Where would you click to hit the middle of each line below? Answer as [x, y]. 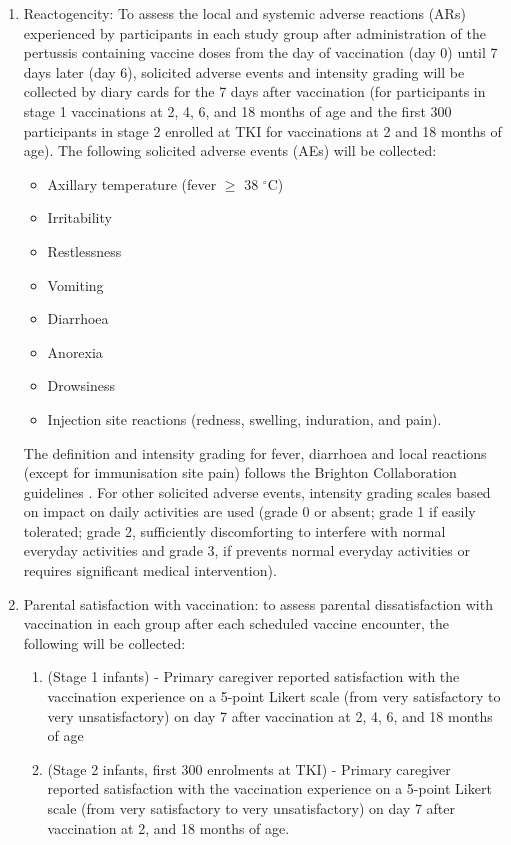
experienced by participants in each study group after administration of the [254, 32]
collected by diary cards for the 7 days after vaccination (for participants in [254, 91]
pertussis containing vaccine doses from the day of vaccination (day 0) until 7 [260, 52]
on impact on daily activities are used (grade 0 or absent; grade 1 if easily [249, 511]
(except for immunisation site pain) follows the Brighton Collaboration [240, 472]
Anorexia [75, 351]
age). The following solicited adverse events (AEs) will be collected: [230, 150]
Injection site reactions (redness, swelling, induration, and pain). [244, 418]
